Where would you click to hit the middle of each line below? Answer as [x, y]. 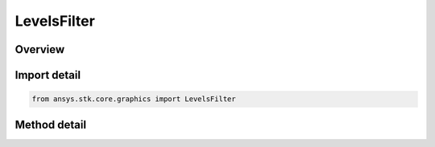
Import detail [48, 75]
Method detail [51, 125]
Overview [40, 49]
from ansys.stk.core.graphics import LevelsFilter [134, 99]
